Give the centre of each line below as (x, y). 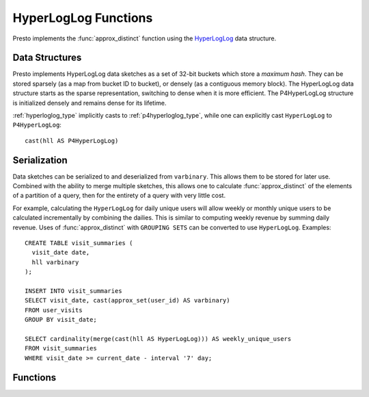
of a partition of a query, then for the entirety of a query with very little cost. (119, 196)
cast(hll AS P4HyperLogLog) (72, 141)
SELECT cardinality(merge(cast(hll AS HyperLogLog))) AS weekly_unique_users (158, 338)
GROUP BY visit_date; (61, 320)
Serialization (40, 160)
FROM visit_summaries (61, 348)
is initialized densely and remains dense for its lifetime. (90, 103)
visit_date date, (61, 253)
